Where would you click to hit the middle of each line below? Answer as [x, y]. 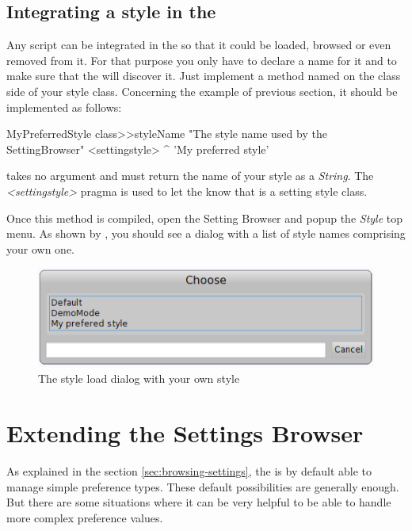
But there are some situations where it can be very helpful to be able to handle [199, 502]
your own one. [40, 248]
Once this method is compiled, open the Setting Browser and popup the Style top [205, 218]
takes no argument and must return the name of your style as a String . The [190, 176]
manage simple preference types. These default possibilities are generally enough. [203, 486]
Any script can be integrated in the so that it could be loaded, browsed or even [199, 45]
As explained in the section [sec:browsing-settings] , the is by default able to [189, 471]
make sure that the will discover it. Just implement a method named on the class [204, 76]
